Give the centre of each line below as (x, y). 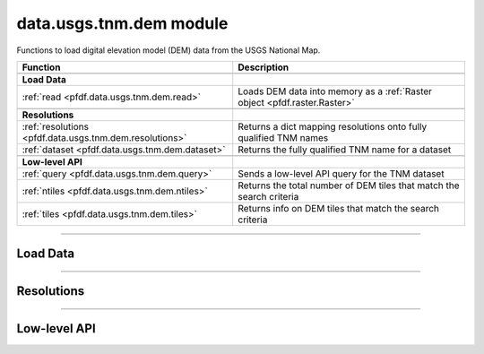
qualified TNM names (283, 137)
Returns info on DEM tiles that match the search (338, 208)
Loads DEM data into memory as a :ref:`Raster (335, 91)
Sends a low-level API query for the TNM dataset (341, 173)
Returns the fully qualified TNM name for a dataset (345, 150)
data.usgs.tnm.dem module (122, 23)
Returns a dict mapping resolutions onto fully (333, 126)
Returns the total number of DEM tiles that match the (349, 186)
